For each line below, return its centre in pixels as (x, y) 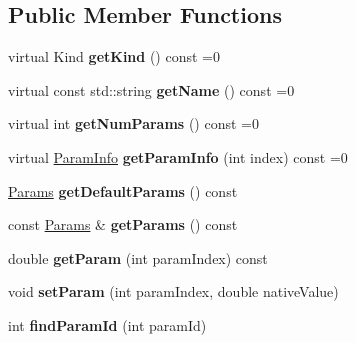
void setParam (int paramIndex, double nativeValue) (173, 291)
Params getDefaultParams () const (123, 190)
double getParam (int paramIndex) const (138, 257)
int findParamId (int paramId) (107, 324)
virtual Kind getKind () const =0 (114, 56)
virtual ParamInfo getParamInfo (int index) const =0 (178, 156)
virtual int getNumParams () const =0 (133, 123)
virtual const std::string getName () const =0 (151, 89)
